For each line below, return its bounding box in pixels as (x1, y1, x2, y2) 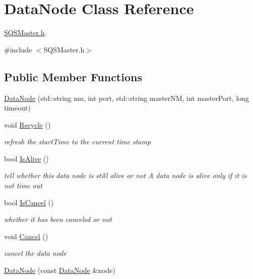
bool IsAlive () (4, 153, 49, 163)
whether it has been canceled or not (4, 214, 112, 225)
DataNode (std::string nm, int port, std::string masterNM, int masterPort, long (4, 92, 249, 103)
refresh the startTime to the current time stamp (4, 136, 151, 147)
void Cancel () (4, 231, 48, 241)
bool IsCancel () (4, 197, 54, 207)
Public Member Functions (4, 69, 142, 84)
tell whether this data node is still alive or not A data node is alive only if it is (4, 170, 247, 181)
